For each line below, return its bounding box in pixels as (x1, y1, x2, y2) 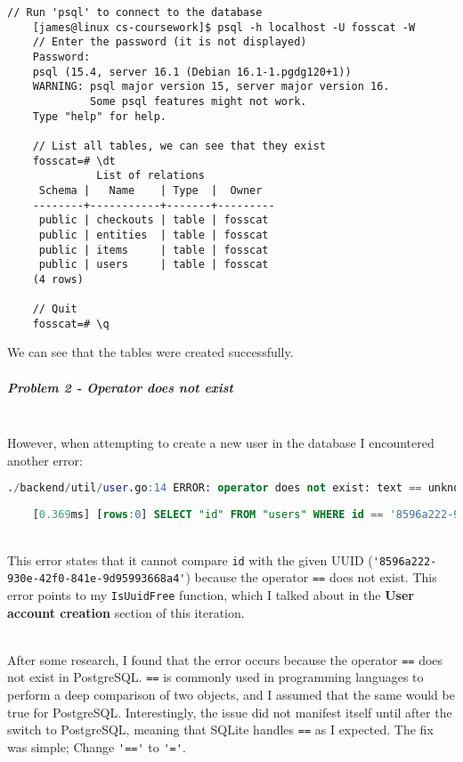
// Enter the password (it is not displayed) (32, 36, 307, 49)
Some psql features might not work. (90, 94, 307, 108)
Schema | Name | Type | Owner (38, 183, 263, 197)
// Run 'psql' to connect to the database (7, 6, 263, 19)
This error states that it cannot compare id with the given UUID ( (7, 550, 373, 569)
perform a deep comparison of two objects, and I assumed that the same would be (7, 685, 455, 704)
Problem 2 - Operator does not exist (7, 377, 233, 396)
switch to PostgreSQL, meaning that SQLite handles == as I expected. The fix (7, 720, 434, 739)
